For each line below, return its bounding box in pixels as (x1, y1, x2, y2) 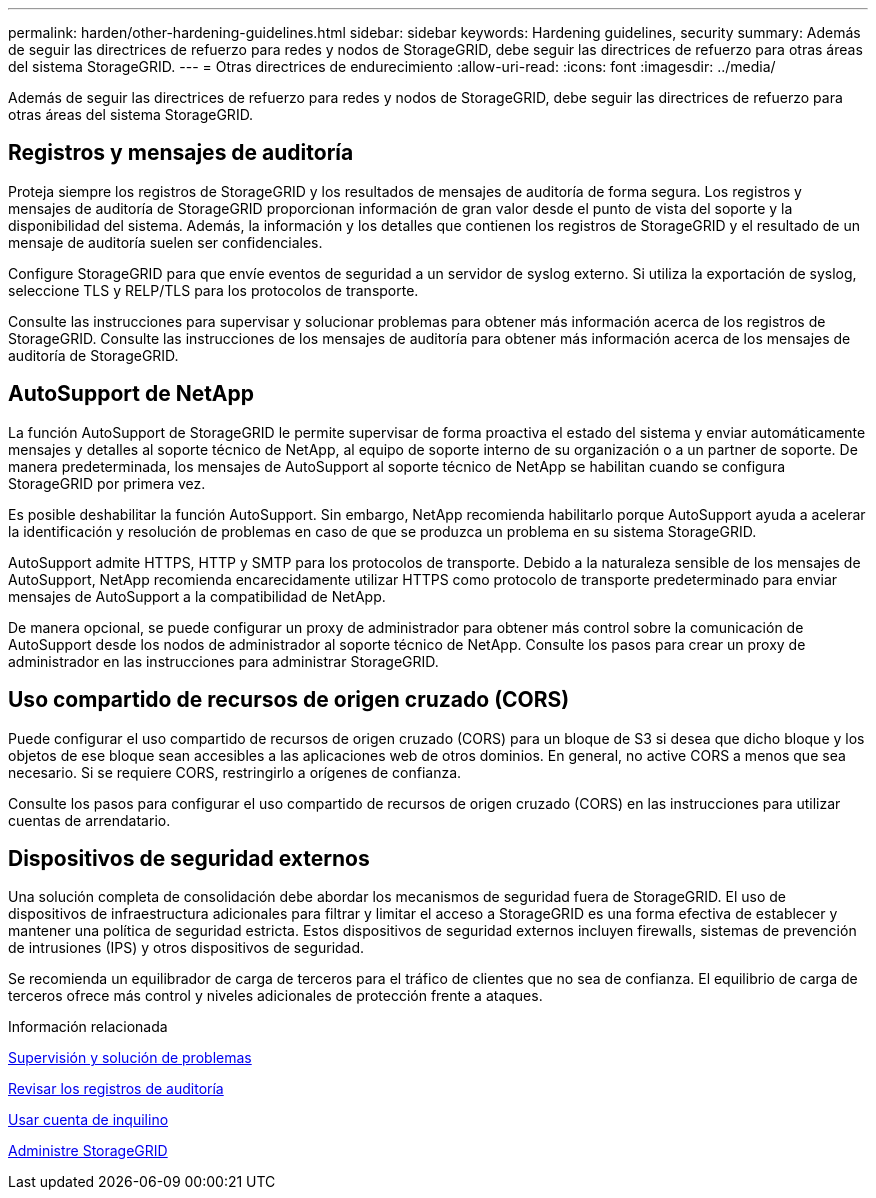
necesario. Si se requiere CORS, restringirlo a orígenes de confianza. (8, 763, 462, 781)
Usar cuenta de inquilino (8, 1111, 169, 1129)
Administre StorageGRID (8, 1142, 168, 1160)
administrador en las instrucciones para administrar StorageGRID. (8, 652, 439, 670)
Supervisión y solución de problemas (8, 1049, 252, 1067)
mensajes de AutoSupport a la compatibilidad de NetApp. (8, 587, 386, 605)
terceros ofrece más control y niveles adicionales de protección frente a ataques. (8, 987, 543, 1005)
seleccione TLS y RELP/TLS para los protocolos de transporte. (8, 281, 419, 299)
